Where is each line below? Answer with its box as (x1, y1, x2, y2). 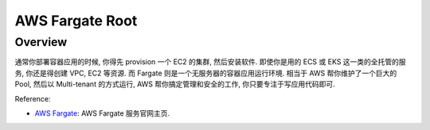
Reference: (14, 94, 51, 103)
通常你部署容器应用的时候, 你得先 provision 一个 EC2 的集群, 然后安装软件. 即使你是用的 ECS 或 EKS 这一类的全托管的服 (14, 57, 406, 67)
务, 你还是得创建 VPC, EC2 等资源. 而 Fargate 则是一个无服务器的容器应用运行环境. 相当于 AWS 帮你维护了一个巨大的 (14, 68, 397, 78)
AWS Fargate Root (14, 12, 138, 29)
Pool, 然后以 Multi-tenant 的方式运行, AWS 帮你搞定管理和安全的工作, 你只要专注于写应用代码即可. (14, 79, 335, 89)
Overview (14, 35, 68, 49)
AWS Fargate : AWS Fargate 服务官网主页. (34, 108, 170, 118)
